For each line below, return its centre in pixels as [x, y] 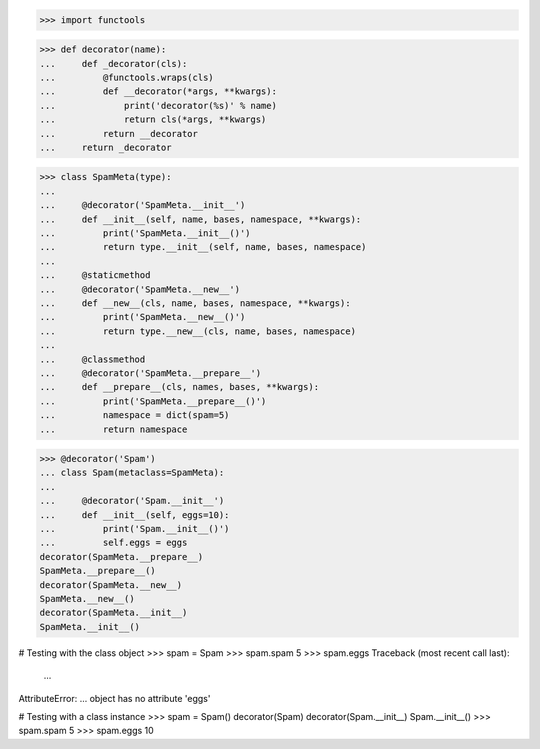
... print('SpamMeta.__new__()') [142, 317]
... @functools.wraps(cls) [126, 77]
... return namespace [113, 429]
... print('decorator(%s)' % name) [158, 105]
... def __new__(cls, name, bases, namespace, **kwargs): [195, 303]
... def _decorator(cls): [113, 63]
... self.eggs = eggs [113, 543]
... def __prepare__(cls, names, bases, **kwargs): [179, 387]
